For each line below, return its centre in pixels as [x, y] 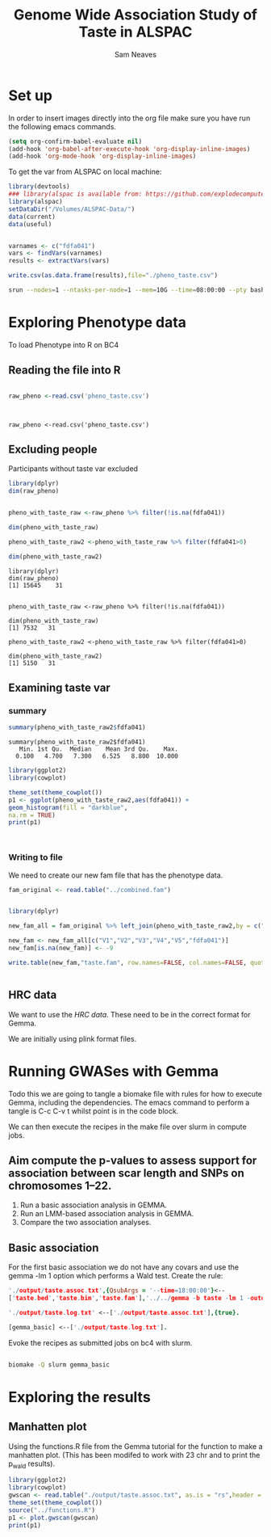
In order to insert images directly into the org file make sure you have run [129, 118]
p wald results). [31, 1464]
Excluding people [53, 449]
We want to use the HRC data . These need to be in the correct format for [129, 1014]
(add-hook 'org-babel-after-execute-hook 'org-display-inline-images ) [129, 149]
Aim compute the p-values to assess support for [133, 1160]
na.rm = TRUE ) [32, 815]
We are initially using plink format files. [73, 1038]
